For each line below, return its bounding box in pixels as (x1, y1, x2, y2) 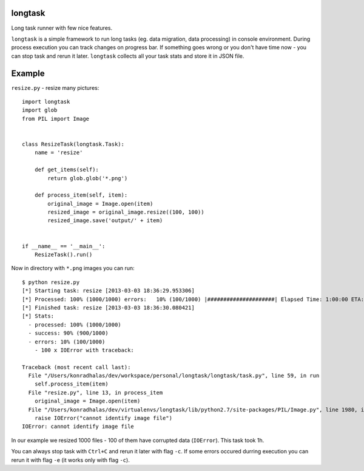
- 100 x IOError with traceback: (34, 347, 135, 353)
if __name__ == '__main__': (22, 243, 106, 249)
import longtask (22, 98, 70, 105)
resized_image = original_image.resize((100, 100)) (47, 209, 204, 215)
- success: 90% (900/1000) (28, 330, 109, 337)
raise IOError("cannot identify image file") (34, 415, 173, 422)
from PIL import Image (22, 115, 90, 122)
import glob (22, 107, 58, 114)
